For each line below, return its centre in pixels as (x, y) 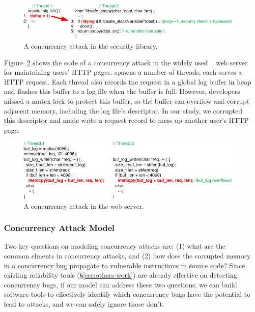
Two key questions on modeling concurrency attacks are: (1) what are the (115, 246)
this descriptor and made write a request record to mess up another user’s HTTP (127, 120)
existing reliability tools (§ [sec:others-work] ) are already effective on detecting (121, 275)
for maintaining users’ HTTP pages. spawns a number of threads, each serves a (123, 72)
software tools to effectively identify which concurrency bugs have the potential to (127, 294)
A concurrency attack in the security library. (91, 45)
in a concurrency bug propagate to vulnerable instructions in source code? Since (125, 265)
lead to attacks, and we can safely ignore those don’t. (84, 303)
